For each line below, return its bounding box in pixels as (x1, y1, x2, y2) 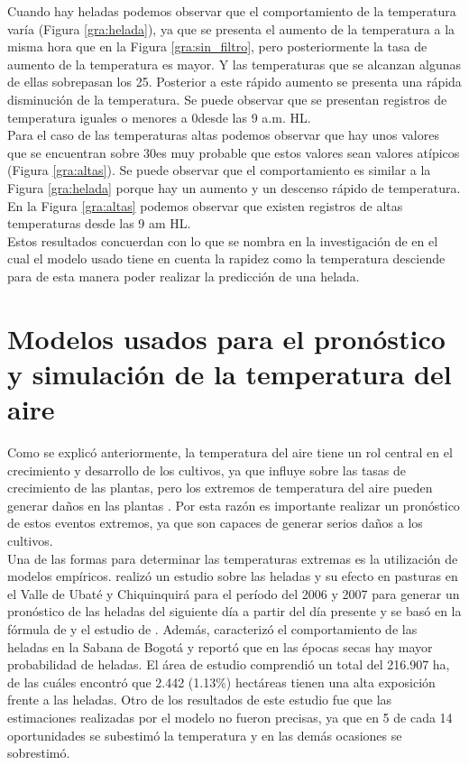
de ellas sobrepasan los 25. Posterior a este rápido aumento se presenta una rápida (7, 72, 462, 91)
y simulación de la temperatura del (7, 355, 452, 392)
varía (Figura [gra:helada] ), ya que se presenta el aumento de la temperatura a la (7, 19, 455, 38)
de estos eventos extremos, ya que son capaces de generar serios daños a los (7, 513, 423, 532)
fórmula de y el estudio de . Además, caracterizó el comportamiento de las (7, 619, 418, 638)
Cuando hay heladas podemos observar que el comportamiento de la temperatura (7, 2, 456, 20)
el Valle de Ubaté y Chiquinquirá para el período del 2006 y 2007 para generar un (7, 584, 460, 603)
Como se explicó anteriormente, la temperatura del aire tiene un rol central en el (7, 443, 453, 461)
